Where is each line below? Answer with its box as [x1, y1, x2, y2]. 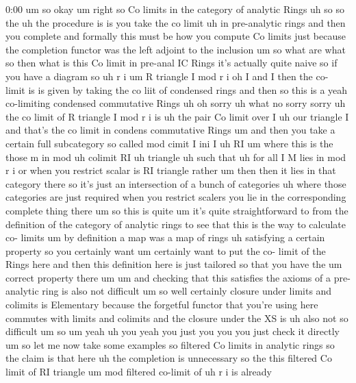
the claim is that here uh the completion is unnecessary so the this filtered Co [5, 351, 332, 365]
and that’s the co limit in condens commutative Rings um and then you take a [5, 123, 335, 137]
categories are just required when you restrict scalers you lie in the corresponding [5, 190, 346, 204]
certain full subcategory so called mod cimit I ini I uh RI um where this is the [5, 136, 333, 150]
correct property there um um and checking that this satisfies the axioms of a [5, 270, 331, 284]
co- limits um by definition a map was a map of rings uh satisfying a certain [5, 230, 325, 245]
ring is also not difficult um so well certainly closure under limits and [42, 284, 332, 298]
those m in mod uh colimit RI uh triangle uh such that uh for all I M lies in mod [5, 149, 346, 164]
